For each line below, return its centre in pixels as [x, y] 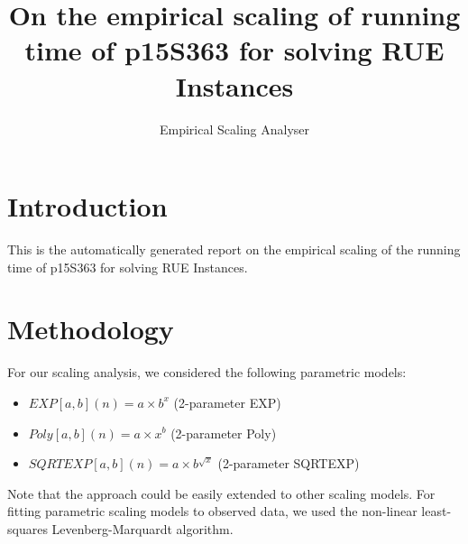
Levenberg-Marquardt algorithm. [142, 528]
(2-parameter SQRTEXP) [289, 463]
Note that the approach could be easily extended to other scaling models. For [221, 493]
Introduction [87, 206]
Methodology [91, 329]
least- [436, 511]
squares [28, 528]
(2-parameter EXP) [227, 402]
